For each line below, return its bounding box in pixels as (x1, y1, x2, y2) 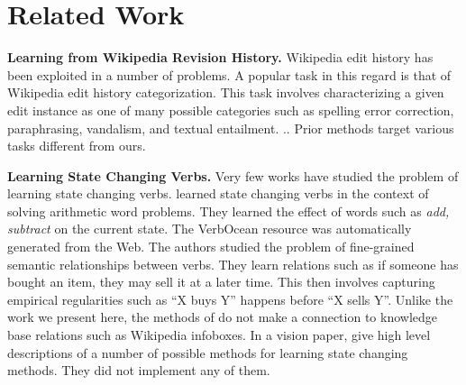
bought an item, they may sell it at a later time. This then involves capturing (7, 272, 435, 291)
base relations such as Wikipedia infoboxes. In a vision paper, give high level (7, 325, 431, 344)
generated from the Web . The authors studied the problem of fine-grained (7, 237, 415, 256)
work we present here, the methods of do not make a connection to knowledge (7, 307, 438, 326)
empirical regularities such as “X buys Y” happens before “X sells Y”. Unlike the (7, 289, 453, 308)
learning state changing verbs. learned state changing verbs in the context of (7, 184, 429, 203)
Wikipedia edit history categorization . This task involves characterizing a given (7, 83, 444, 102)
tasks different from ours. (7, 136, 146, 155)
